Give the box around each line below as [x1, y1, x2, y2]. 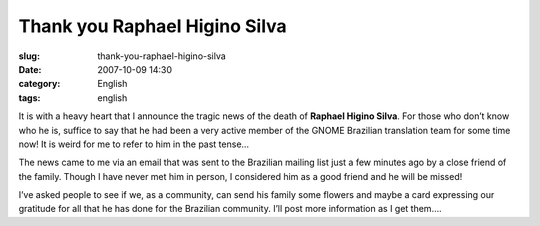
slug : [18, 50, 40, 62]
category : [18, 78, 61, 90]
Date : [18, 63, 42, 75]
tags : [18, 91, 41, 104]
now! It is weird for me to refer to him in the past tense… [18, 138, 250, 150]
